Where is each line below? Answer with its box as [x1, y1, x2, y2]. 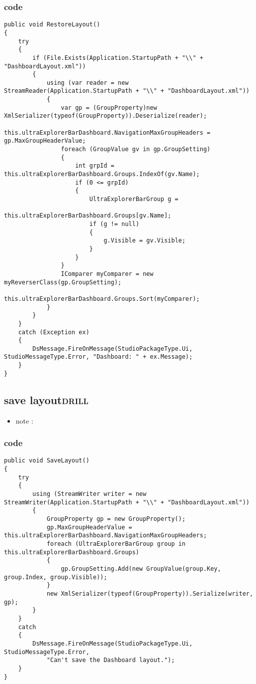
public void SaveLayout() [4, 457, 89, 464]
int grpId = [75, 162, 114, 170]
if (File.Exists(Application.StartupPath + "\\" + [32, 54, 203, 61]
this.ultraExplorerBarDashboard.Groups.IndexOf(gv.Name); [4, 171, 200, 178]
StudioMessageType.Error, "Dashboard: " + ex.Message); [4, 353, 193, 361]
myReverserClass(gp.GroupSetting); [4, 278, 122, 286]
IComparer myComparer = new [61, 270, 154, 277]
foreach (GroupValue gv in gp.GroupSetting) [61, 146, 211, 153]
